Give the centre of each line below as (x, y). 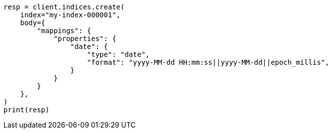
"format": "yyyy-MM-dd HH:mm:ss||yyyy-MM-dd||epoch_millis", (208, 62)
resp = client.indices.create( (64, 7)
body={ (33, 23)
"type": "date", (118, 54)
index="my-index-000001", (70, 15)
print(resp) (27, 110)
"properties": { (85, 39)
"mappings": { (64, 31)
